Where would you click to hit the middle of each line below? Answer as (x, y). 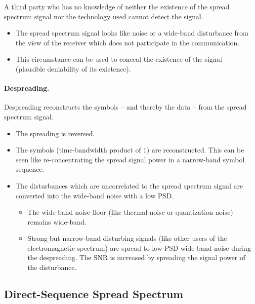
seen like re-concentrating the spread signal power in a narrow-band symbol (130, 159)
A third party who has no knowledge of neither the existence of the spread (117, 6)
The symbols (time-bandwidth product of (78, 150)
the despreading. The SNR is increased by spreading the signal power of (136, 257)
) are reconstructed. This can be (195, 150)
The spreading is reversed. (55, 133)
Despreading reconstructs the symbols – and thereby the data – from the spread (125, 107)
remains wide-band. (57, 221)
